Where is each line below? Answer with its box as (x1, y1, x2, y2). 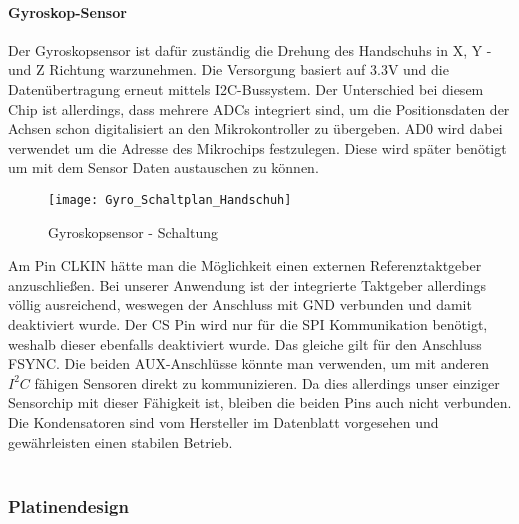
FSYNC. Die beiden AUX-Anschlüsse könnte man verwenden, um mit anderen (8, 353, 489, 374)
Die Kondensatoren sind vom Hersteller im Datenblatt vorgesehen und (8, 411, 439, 432)
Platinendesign (8, 493, 129, 518)
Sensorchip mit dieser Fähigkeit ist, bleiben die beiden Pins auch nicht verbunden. (8, 392, 512, 413)
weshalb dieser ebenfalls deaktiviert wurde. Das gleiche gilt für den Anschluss (8, 333, 482, 354)
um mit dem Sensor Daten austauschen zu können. (8, 157, 319, 178)
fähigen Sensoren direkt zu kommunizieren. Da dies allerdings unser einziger (34, 372, 500, 393)
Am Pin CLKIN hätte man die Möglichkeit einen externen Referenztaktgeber (8, 255, 482, 276)
